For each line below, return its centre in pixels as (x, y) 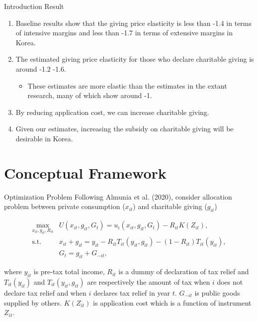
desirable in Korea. (44, 138)
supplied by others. (33, 302)
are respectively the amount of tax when (149, 281)
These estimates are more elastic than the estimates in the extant (127, 85)
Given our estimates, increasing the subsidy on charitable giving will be (125, 129)
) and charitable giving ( (170, 206)
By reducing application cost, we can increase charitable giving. (112, 112)
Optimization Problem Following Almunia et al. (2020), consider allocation (118, 196)
